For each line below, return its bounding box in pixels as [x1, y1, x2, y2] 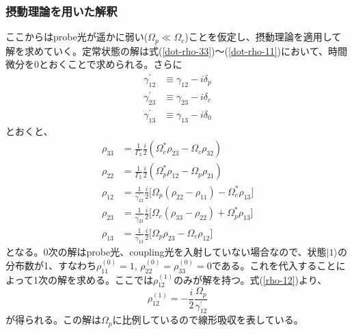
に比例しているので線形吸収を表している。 [112, 312, 303, 327]
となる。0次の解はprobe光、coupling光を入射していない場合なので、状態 [5, 245, 327, 259]
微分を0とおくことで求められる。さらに [5, 57, 182, 71]
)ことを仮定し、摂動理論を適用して [185, 29, 342, 44]
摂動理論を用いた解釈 [5, 2, 118, 19]
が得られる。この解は [5, 312, 101, 327]
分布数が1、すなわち [5, 258, 96, 272]
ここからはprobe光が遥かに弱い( [5, 29, 148, 44]
